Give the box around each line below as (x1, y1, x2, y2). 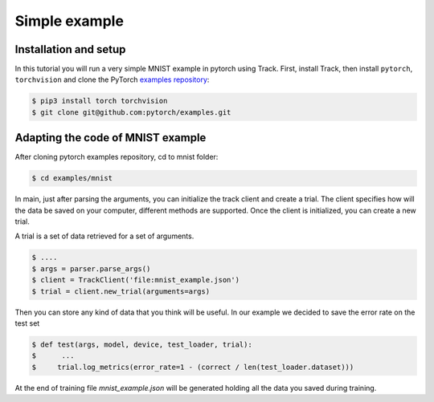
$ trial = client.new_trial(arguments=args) (31, 286, 211, 296)
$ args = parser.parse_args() (31, 264, 151, 273)
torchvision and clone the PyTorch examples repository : (14, 75, 210, 84)
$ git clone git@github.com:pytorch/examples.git (31, 108, 231, 116)
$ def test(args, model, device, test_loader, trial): (31, 339, 252, 349)
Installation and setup (14, 43, 126, 56)
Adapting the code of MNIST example (14, 131, 207, 144)
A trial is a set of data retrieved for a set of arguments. (14, 231, 194, 241)
